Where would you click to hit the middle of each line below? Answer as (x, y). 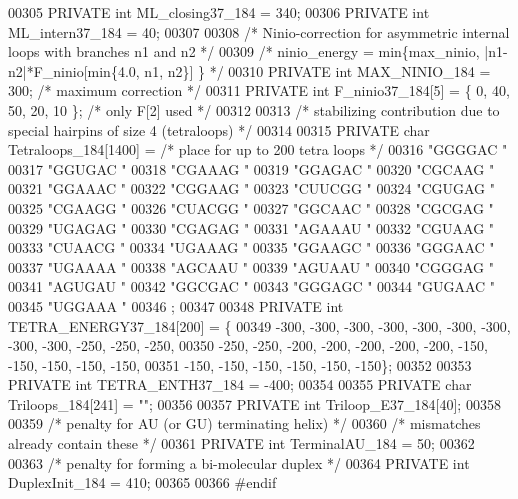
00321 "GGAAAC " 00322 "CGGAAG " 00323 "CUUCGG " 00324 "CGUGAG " (251, 188)
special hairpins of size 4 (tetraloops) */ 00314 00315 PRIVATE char (219, 129)
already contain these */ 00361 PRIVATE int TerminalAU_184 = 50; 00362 (241, 443)
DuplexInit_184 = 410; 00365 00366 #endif (142, 482)
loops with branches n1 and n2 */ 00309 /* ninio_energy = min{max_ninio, (244, 51)
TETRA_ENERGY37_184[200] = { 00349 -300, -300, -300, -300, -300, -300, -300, (259, 325)
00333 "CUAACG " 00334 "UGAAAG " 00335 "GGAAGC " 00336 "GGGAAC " (251, 247)
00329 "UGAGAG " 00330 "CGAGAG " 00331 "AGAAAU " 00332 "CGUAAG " (251, 227)
